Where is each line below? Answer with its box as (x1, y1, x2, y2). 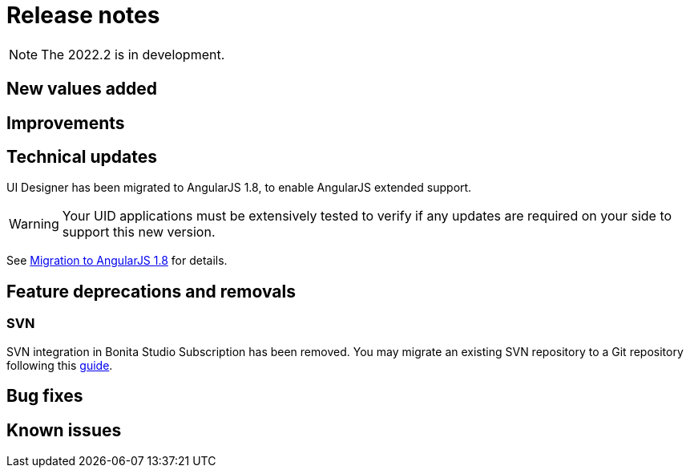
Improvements (6, 112, 125, 133)
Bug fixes (6, 386, 83, 407)
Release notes (6, 2, 160, 29)
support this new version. (62, 224, 216, 241)
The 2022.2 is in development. (41, 46, 225, 63)
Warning (9, 216, 59, 233)
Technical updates (6, 147, 157, 168)
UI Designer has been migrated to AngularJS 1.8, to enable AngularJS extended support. (6, 180, 472, 195)
